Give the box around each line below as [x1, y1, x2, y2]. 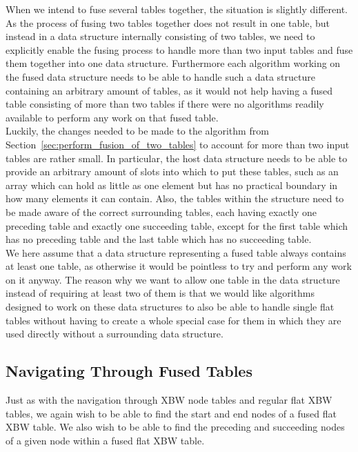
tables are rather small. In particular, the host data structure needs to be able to [6, 150, 348, 165]
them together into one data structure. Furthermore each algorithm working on [6, 56, 341, 70]
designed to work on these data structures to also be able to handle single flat [6, 299, 335, 314]
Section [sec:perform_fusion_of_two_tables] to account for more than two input [6, 137, 350, 151]
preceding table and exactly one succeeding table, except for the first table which [6, 218, 348, 233]
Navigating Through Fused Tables [6, 360, 252, 382]
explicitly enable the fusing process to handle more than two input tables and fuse [6, 42, 353, 57]
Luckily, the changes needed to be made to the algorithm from [6, 124, 269, 138]
